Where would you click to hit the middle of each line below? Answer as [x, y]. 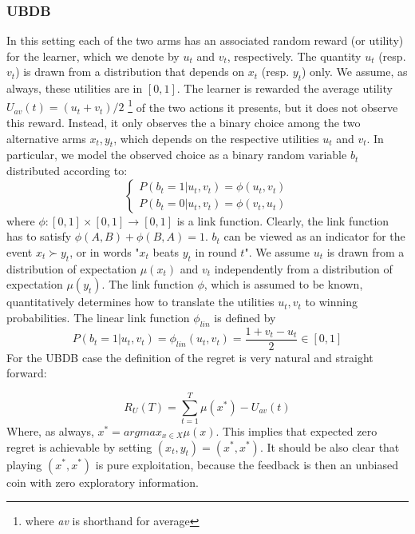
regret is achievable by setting [79, 446]
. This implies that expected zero [296, 430]
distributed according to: [67, 171]
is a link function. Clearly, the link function [283, 220]
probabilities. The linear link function [98, 317]
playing [24, 464]
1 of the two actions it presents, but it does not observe [263, 106]
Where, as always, [50, 430]
